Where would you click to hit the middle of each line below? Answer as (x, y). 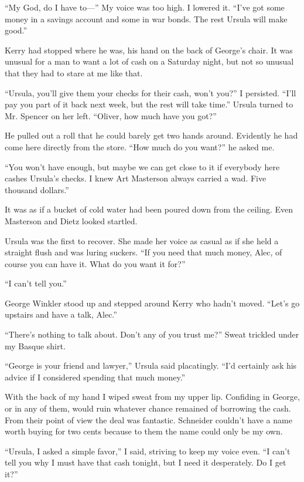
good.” (16, 30)
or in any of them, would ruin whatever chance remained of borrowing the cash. (148, 408)
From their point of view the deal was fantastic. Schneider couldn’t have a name (148, 419)
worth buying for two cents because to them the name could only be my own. (144, 431)
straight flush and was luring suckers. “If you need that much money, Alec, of (144, 252)
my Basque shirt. (35, 346)
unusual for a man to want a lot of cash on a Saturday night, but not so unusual (149, 61)
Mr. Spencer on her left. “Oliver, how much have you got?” (111, 115)
